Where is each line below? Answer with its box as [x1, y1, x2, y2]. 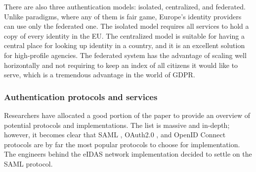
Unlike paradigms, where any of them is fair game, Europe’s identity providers [4, 11, 242, 21]
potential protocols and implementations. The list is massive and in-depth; [4, 119, 230, 130]
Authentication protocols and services [4, 90, 158, 103]
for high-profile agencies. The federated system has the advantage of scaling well [4, 50, 247, 60]
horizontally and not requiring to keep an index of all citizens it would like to [4, 59, 238, 70]
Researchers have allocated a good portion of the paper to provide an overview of [4, 110, 250, 120]
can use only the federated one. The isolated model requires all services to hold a [4, 21, 249, 31]
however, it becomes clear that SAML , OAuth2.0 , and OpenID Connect [4, 129, 226, 140]
